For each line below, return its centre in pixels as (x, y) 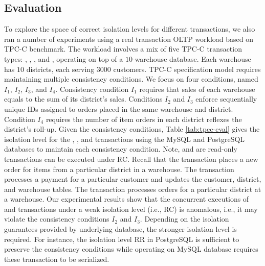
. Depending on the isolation (184, 219)
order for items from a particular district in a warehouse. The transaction (119, 169)
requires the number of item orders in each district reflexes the (144, 119)
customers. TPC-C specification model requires (187, 69)
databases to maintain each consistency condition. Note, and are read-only (121, 149)
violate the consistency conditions (57, 219)
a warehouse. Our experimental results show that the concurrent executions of (127, 199)
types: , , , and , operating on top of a (64, 58)
